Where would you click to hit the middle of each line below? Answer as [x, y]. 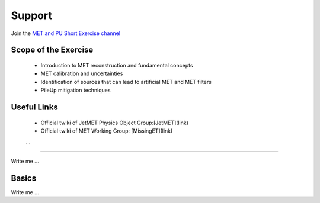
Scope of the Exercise [52, 50]
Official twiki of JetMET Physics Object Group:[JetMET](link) [115, 123]
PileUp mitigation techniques [76, 90]
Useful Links [35, 107]
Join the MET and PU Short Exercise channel [66, 33]
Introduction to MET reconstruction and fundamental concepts [117, 65]
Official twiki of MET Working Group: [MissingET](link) [107, 131]
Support [32, 15]
